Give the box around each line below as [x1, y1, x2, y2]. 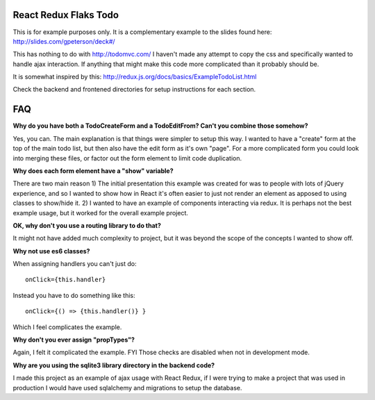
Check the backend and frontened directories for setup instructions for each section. [12, 85, 256, 94]
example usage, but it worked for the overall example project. [12, 208, 189, 217]
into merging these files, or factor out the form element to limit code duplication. [12, 153, 242, 162]
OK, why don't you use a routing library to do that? [12, 221, 161, 229]
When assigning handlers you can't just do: [12, 260, 137, 268]
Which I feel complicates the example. [12, 323, 122, 331]
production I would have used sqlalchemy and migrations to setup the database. [12, 383, 242, 392]
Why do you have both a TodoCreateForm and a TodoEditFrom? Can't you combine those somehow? [12, 122, 308, 130]
